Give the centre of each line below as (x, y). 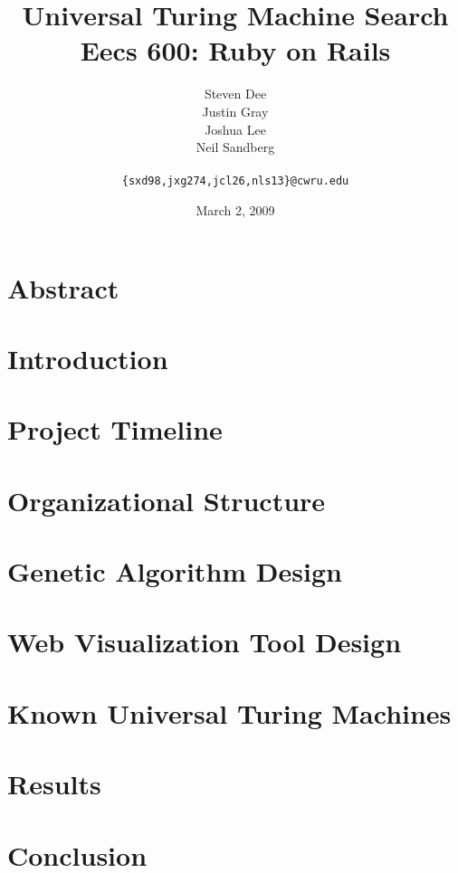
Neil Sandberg (235, 147)
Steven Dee (235, 94)
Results (54, 784)
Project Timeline (115, 429)
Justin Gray (235, 111)
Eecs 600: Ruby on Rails (235, 50)
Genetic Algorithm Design (175, 571)
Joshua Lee (235, 129)
